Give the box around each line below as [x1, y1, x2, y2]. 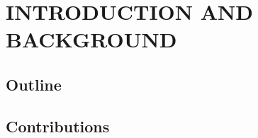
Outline [6, 73, 62, 95]
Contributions [6, 115, 110, 137]
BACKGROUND [6, 25, 177, 54]
